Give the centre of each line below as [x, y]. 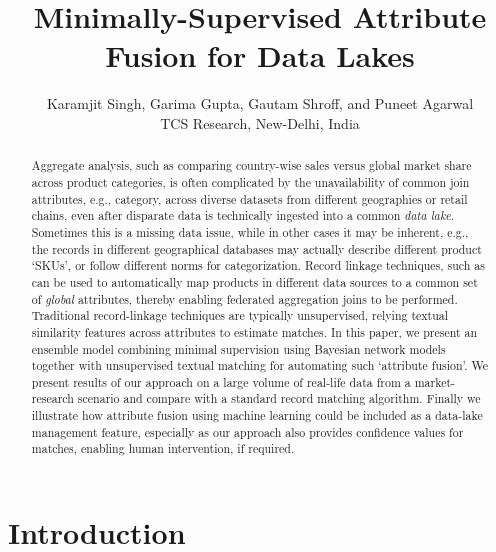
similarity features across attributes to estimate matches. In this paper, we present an [254, 331]
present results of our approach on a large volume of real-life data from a [221, 381]
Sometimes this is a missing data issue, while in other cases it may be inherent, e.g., [250, 231]
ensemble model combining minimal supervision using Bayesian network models [238, 348]
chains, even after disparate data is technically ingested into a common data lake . [243, 215]
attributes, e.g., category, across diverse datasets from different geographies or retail [249, 198]
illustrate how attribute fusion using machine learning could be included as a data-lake [257, 415]
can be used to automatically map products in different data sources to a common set [254, 281]
